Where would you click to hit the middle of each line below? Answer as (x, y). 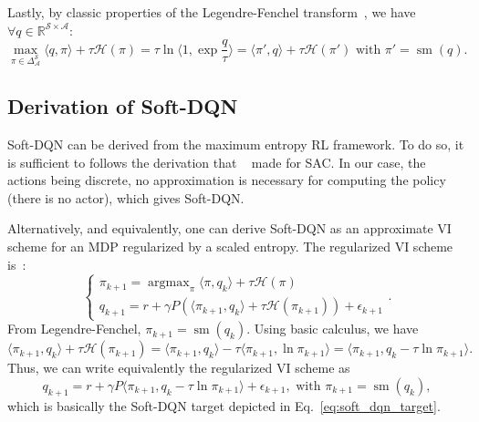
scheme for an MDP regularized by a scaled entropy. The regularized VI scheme (230, 247)
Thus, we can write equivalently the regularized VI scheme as (179, 368)
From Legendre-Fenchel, (74, 329)
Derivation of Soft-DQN (123, 106)
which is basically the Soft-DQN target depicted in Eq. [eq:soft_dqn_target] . (224, 405)
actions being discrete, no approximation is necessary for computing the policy (227, 180)
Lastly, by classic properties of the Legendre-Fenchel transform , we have (212, 12)
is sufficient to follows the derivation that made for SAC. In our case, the (217, 162)
